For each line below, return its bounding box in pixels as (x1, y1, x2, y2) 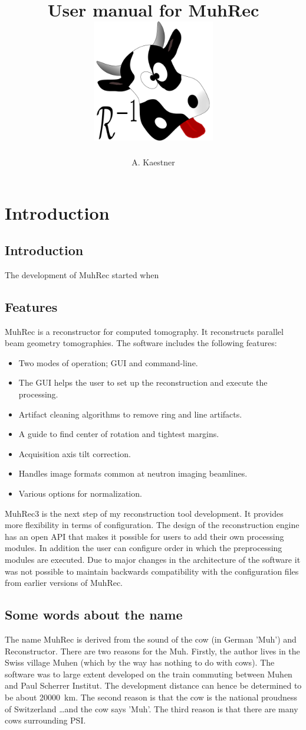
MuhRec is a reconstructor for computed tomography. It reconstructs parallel (5, 325, 284, 337)
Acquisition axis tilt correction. (18, 447, 131, 459)
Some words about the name (5, 605, 183, 624)
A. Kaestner (131, 155, 175, 168)
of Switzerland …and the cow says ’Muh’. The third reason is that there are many (5, 702, 298, 715)
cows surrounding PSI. (5, 714, 86, 726)
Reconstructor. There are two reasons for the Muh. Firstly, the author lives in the (5, 644, 300, 657)
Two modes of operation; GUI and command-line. (18, 356, 198, 369)
